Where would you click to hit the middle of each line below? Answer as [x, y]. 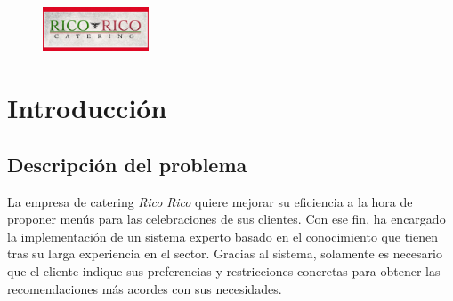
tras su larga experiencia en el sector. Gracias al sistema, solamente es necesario [225, 253]
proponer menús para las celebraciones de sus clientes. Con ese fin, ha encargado [226, 219]
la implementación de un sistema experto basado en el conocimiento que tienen [223, 236]
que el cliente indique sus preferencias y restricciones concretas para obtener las [224, 271]
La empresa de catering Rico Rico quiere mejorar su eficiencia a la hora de [210, 201]
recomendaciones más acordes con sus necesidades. [145, 288]
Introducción [87, 108]
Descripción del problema [127, 164]
